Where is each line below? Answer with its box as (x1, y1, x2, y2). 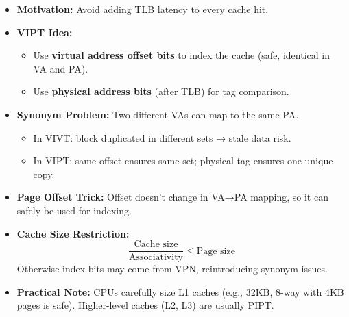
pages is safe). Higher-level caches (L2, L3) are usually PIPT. (16, 298, 274, 312)
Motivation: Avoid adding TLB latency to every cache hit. (16, 2, 269, 16)
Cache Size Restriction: (16, 226, 130, 240)
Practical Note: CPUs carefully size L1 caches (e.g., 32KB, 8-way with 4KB (16, 284, 344, 299)
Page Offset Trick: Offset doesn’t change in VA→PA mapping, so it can (16, 190, 328, 204)
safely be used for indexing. (16, 203, 132, 217)
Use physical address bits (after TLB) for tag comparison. (33, 84, 289, 99)
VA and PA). (33, 61, 88, 75)
